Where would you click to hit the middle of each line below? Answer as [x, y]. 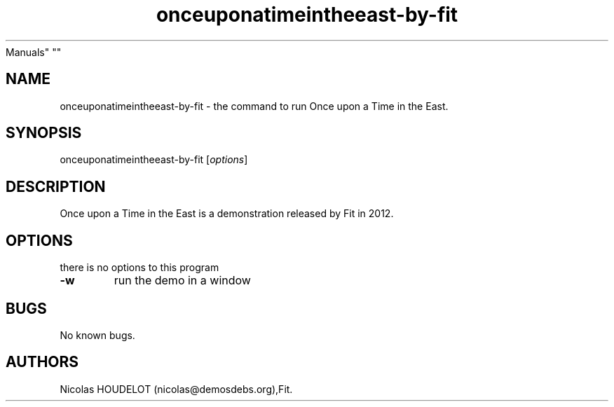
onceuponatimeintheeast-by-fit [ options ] [154, 160]
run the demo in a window [182, 281]
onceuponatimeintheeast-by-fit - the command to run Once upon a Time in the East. [254, 106]
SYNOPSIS [44, 133]
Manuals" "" [34, 52]
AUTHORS [42, 362]
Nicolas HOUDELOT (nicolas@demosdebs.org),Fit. [176, 389]
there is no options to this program [139, 268]
